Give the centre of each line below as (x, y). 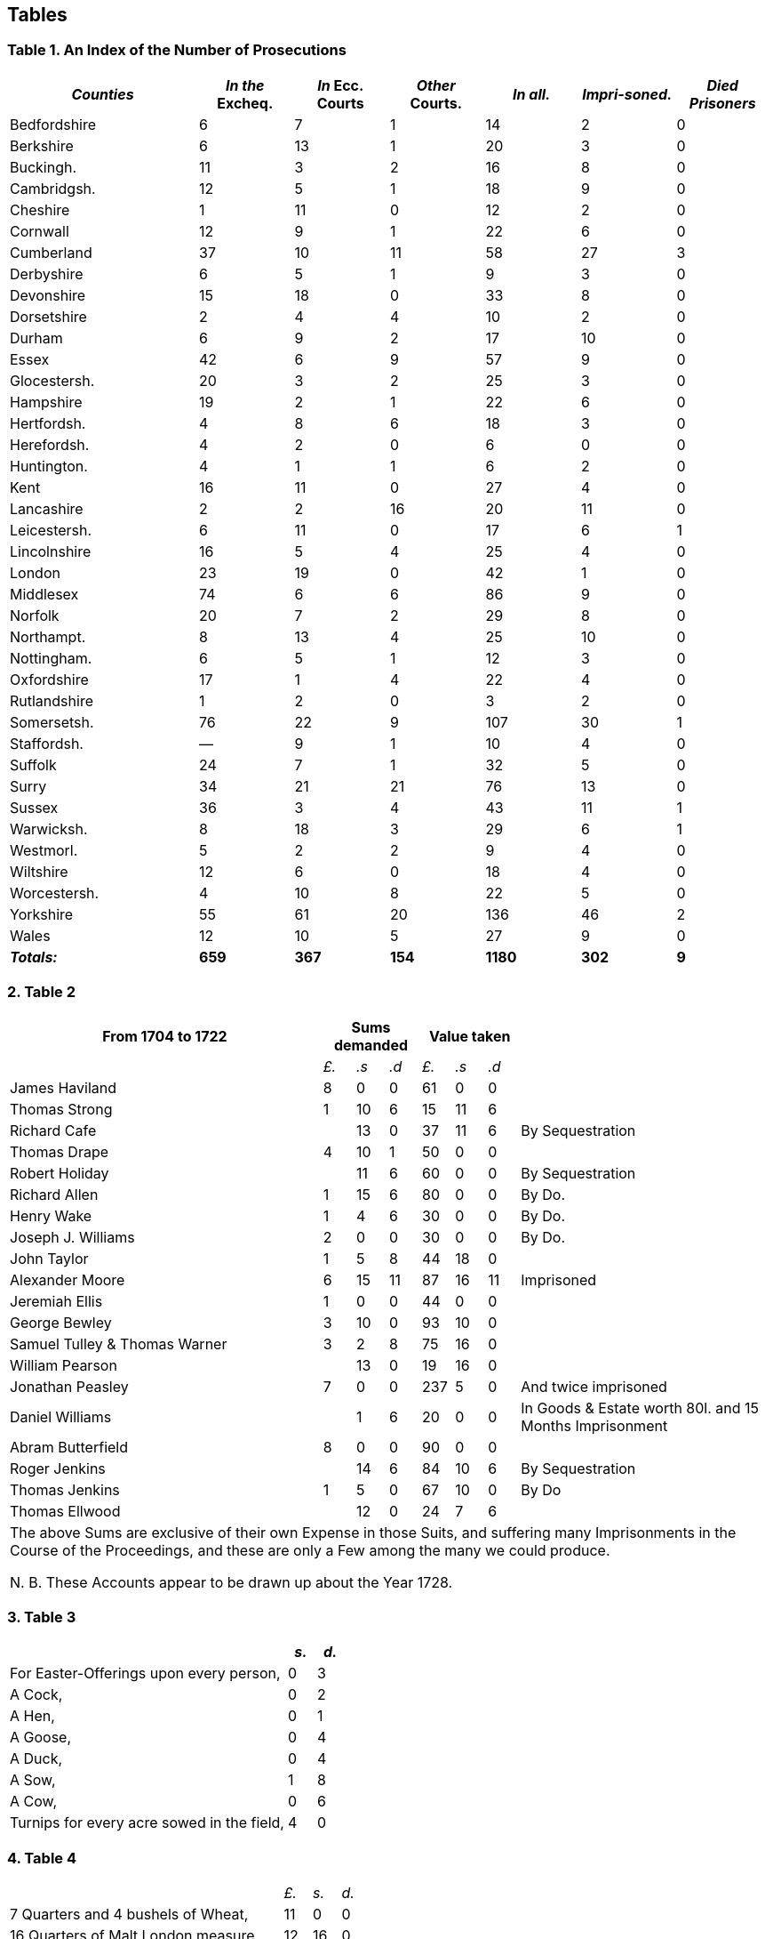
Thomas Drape (60, 1151)
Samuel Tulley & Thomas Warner (119, 1344)
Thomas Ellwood (65, 1511)
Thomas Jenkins (65, 1489)
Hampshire (46, 402)
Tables (37, 15)
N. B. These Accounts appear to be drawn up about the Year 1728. (231, 1582)
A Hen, (32, 1716)
